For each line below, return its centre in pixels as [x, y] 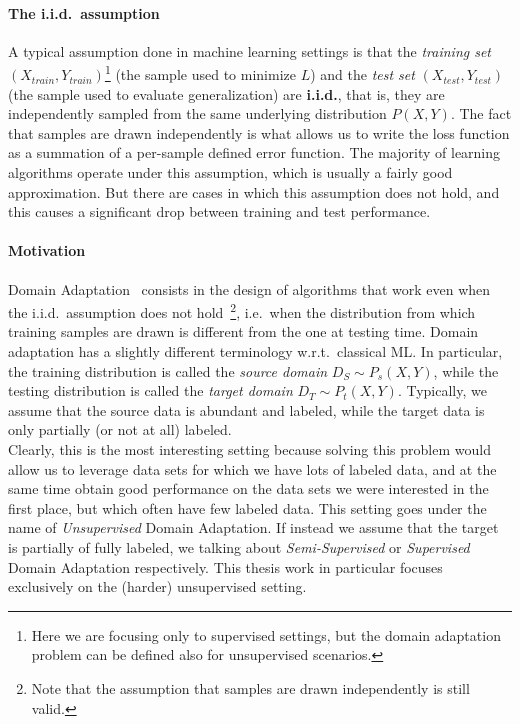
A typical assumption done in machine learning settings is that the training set [250, 50]
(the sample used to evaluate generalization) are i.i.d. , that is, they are [226, 93]
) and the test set [362, 74]
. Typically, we [442, 390]
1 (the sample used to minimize [200, 73]
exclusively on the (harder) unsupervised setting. [157, 586]
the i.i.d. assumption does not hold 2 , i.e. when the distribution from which [242, 310]
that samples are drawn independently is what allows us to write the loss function [259, 132]
